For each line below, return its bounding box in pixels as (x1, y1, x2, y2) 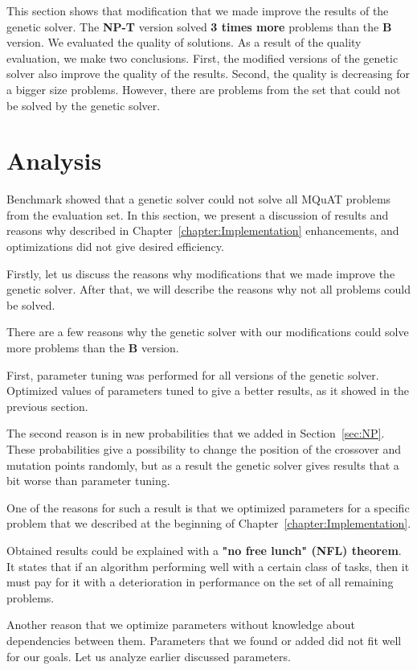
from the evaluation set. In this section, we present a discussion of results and (6, 206, 389, 223)
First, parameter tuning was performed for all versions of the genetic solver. (6, 366, 379, 383)
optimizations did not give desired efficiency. (6, 238, 224, 255)
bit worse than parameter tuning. (6, 472, 170, 489)
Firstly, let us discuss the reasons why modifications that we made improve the (6, 265, 395, 282)
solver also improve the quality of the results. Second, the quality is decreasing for (6, 65, 410, 82)
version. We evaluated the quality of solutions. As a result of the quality (6, 34, 362, 51)
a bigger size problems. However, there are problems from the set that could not (6, 80, 401, 97)
